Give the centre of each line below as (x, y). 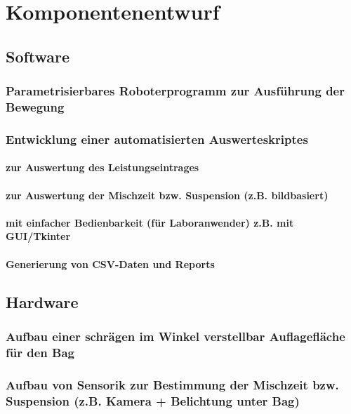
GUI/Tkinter (38, 236)
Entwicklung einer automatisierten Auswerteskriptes (157, 139)
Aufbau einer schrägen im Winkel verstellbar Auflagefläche (175, 336)
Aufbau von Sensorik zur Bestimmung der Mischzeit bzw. (172, 384)
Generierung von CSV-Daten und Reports (110, 263)
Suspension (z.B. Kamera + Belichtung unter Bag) (153, 400)
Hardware (42, 301)
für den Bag (40, 352)
